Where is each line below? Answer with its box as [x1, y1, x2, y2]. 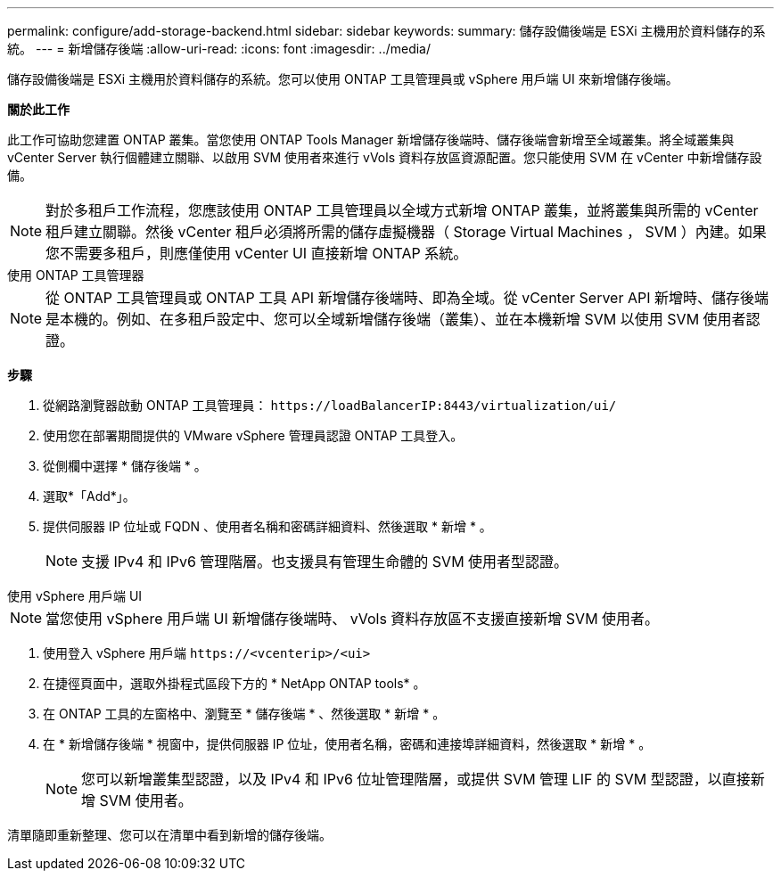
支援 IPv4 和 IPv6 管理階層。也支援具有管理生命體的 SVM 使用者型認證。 [81, 553, 569, 570]
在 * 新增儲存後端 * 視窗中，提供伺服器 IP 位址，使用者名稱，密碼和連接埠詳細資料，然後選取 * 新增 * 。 [43, 736, 652, 751]
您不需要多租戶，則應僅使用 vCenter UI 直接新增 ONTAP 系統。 [45, 244, 468, 262]
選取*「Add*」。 [43, 488, 136, 504]
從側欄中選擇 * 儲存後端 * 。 [43, 458, 207, 473]
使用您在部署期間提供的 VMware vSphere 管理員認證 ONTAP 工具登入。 [43, 428, 464, 443]
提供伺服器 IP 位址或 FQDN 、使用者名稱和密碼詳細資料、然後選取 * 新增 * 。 [43, 519, 492, 534]
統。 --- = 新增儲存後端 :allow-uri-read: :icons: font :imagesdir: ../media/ [7, 41, 432, 56]
